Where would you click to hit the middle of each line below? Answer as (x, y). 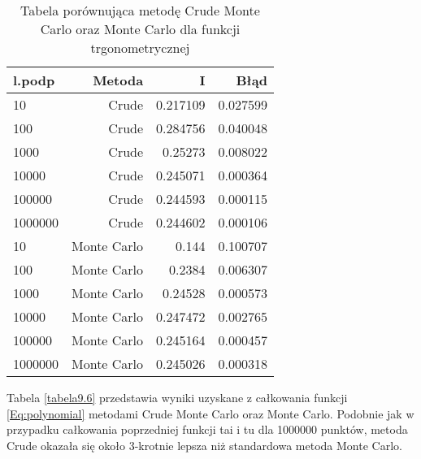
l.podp (34, 80)
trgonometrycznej (140, 48)
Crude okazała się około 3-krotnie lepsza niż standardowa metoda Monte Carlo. (204, 445)
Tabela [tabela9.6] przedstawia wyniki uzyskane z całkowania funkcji (177, 397)
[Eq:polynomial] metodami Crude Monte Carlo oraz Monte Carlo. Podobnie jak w (210, 413)
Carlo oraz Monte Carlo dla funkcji (140, 29)
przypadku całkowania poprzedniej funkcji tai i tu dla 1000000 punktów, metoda (207, 429)
